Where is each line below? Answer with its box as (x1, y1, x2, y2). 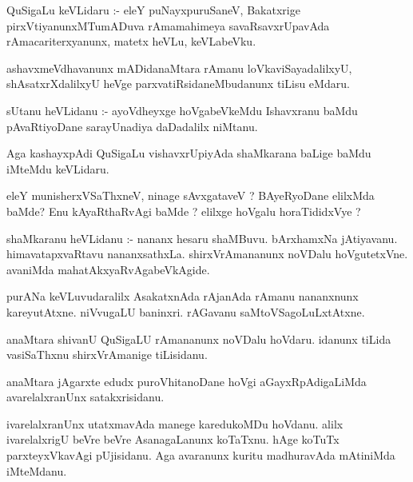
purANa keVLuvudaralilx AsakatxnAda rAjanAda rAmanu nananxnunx (6, 288, 359, 305)
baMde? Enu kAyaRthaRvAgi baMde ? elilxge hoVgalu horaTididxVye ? (6, 202, 361, 219)
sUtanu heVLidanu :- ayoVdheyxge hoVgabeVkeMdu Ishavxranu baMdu (6, 102, 358, 118)
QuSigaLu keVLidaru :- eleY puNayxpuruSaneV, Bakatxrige (6, 2, 300, 18)
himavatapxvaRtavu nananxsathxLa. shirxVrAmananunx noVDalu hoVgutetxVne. (6, 245, 408, 262)
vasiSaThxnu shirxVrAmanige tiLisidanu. (6, 346, 208, 363)
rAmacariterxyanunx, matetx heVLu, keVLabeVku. (6, 33, 256, 50)
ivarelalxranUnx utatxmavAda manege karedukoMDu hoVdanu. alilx (6, 415, 344, 432)
